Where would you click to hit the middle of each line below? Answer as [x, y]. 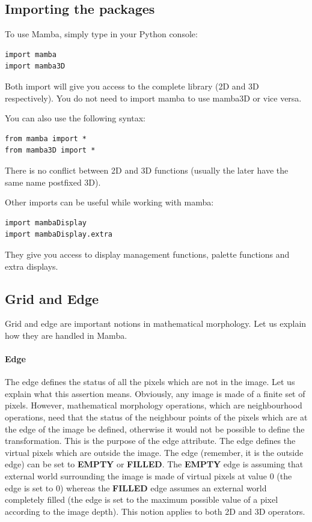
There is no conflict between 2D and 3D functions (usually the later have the [147, 170]
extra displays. [32, 266]
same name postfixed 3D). [53, 182]
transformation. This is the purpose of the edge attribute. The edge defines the [150, 441]
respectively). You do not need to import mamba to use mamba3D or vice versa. [153, 98]
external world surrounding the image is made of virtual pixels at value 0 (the [148, 476]
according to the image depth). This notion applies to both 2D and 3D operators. [155, 511]
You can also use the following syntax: [75, 118]
